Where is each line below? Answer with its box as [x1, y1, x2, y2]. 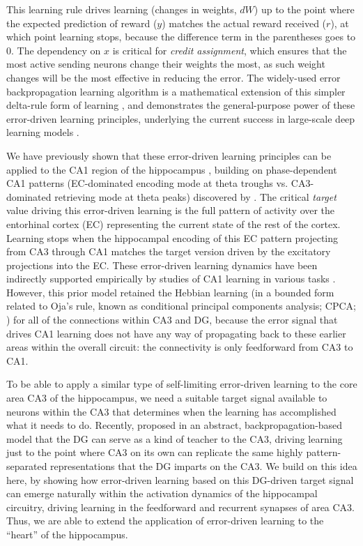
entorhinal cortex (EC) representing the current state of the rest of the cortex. [6, 216, 341, 231]
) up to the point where [254, 2, 355, 16]
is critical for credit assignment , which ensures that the [112, 43, 347, 57]
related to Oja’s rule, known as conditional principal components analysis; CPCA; [6, 298, 357, 313]
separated [6, 459, 47, 473]
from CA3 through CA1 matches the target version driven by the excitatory [6, 244, 331, 259]
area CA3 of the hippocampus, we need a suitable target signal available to [6, 390, 327, 405]
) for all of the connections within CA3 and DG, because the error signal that [6, 312, 338, 327]
